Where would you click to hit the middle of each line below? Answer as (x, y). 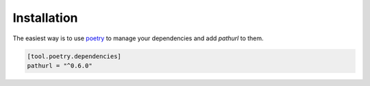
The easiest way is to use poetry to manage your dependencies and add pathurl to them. (138, 38)
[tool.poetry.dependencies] (74, 56)
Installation (45, 18)
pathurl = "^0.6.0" (60, 66)
